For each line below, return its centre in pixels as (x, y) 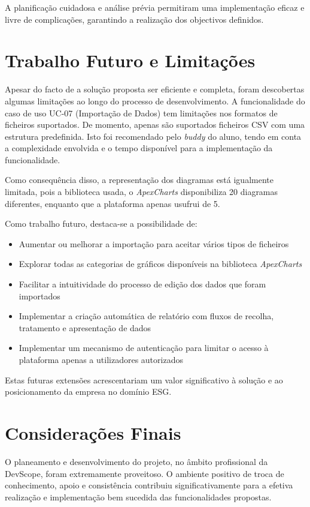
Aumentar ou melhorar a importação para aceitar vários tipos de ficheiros (154, 243)
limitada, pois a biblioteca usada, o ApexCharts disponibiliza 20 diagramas (142, 192)
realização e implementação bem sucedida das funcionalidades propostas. (138, 496)
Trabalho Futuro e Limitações (130, 60)
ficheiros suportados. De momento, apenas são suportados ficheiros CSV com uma (155, 124)
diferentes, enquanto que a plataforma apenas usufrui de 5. (113, 203)
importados (39, 295)
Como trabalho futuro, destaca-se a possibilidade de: (101, 223)
